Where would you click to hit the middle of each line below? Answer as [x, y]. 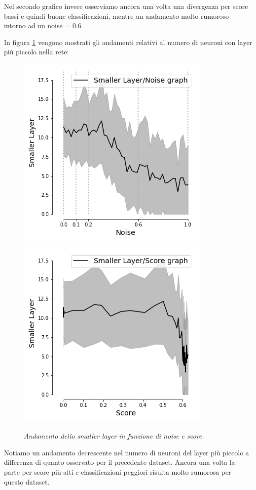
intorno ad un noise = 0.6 [43, 25]
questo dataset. [27, 481]
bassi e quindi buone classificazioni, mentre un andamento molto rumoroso [116, 16]
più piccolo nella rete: [37, 52]
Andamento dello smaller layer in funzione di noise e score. [114, 436]
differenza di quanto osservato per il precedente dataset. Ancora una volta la [120, 462]
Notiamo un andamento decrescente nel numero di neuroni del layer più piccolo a [127, 452]
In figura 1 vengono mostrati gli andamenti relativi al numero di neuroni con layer [128, 42]
